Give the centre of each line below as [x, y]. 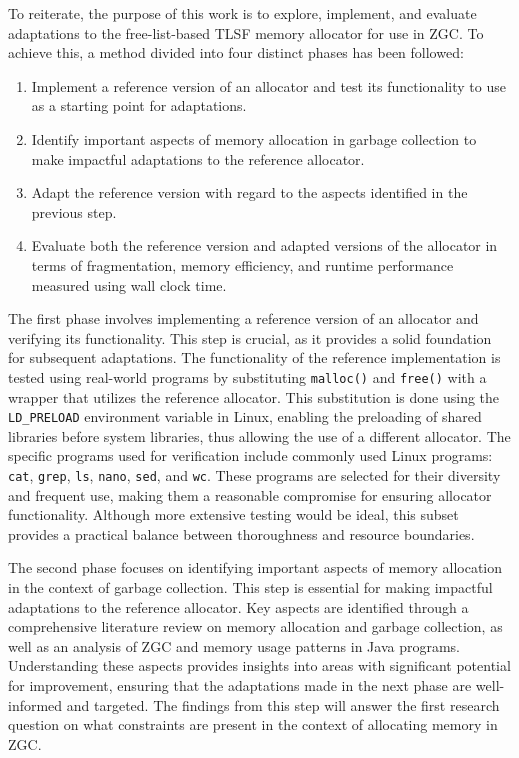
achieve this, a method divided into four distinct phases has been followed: [236, 52]
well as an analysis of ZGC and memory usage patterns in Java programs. [234, 645]
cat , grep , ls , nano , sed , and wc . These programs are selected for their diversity [254, 475]
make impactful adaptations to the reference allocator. [198, 158]
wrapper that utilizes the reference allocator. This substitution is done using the [254, 396]
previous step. [74, 211]
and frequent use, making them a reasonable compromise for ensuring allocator [250, 494]
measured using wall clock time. [129, 284]
